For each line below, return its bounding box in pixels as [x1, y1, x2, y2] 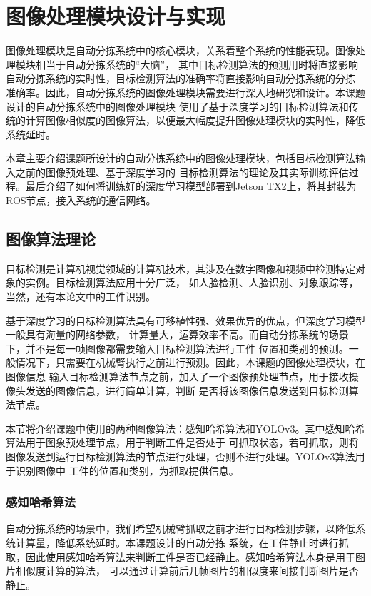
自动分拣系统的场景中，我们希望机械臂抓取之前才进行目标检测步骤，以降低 [6, 521, 355, 536]
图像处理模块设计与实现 [6, 1, 226, 31]
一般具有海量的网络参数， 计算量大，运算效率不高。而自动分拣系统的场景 [6, 327, 349, 342]
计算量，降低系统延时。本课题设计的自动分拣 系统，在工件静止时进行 [15, 535, 339, 550]
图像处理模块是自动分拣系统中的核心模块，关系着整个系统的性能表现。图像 [6, 43, 355, 58]
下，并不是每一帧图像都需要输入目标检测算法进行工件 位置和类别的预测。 [6, 340, 349, 355]
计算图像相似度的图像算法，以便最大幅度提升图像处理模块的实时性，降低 [25, 113, 365, 128]
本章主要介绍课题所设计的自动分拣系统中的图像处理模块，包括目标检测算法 [6, 151, 355, 166]
